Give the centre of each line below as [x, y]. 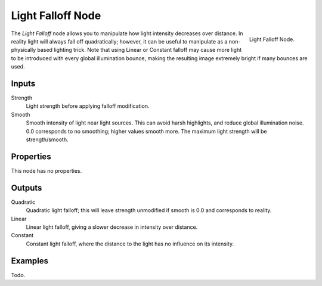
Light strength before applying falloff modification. [88, 106]
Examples [30, 261]
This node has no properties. [47, 170]
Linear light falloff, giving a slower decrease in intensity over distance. [112, 227]
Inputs [23, 83]
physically [24, 50]
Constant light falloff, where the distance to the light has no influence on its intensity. [130, 244]
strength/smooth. [47, 139]
